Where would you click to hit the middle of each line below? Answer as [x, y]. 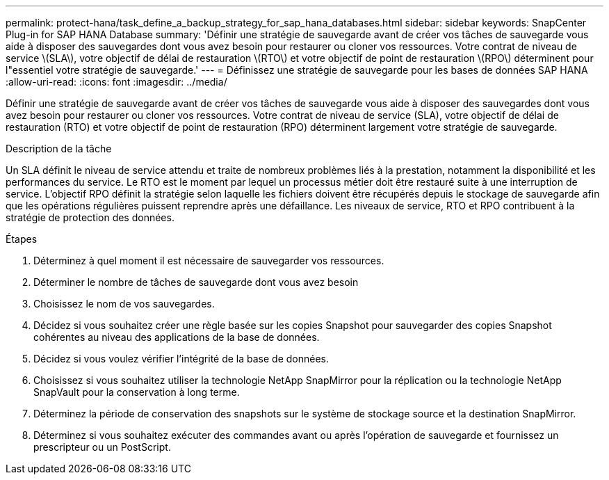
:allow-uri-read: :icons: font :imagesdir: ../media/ [116, 82]
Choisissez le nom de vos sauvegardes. [124, 304]
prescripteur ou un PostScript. [102, 447]
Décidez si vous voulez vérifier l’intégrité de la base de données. [181, 359]
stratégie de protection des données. [90, 217]
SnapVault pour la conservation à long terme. [137, 392]
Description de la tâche [59, 149]
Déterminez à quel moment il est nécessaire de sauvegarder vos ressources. [209, 261]
